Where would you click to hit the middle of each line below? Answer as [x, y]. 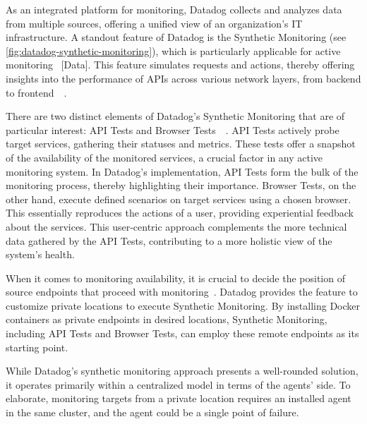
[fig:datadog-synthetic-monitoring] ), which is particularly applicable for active [173, 50]
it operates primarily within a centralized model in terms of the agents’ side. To [178, 384]
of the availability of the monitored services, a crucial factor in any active [164, 157]
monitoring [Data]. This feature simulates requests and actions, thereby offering [180, 65]
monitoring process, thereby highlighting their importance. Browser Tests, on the [181, 185]
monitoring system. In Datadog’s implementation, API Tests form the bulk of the [182, 171]
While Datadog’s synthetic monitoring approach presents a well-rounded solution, [182, 371]
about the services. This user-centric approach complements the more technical [176, 226]
